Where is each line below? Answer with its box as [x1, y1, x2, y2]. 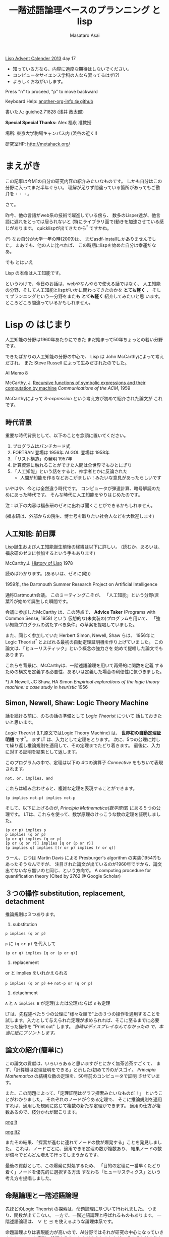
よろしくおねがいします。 [12, 78, 66, 84]
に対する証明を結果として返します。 [5, 749, 80, 755]
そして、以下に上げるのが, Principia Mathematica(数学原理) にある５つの [5, 805, 156, 811]
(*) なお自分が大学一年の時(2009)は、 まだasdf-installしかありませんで [5, 236, 152, 242]
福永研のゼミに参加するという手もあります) [5, 550, 96, 556]
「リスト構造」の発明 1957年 [12, 456, 73, 462]
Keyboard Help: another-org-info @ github [5, 98, 93, 104]
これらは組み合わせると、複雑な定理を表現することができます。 [5, 785, 138, 791]
